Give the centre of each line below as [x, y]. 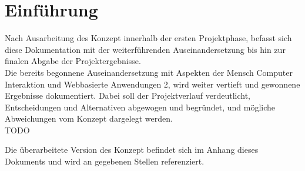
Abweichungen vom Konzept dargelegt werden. [89, 118]
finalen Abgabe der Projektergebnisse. [73, 61]
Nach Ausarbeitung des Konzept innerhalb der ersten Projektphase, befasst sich [148, 38]
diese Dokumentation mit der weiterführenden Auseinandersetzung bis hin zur [145, 49]
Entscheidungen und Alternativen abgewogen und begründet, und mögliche [140, 107]
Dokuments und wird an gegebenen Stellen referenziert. [105, 161]
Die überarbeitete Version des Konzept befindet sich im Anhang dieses [132, 150]
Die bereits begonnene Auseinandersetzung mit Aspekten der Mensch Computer [149, 72]
